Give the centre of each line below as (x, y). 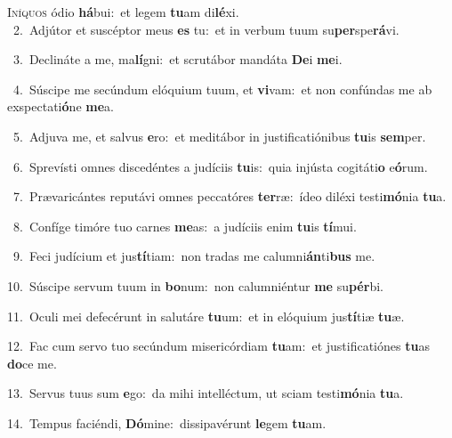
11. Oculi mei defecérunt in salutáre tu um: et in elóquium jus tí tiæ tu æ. (206, 316)
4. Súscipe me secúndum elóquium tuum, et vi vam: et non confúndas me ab (222, 89)
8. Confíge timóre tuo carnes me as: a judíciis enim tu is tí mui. (185, 226)
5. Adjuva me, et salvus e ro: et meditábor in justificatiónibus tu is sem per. (219, 136)
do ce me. (32, 363)
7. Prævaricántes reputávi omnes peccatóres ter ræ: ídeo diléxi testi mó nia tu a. (230, 196)
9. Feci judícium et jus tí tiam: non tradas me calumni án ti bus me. (194, 256)
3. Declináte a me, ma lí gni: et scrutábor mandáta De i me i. (178, 59)
